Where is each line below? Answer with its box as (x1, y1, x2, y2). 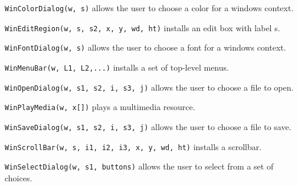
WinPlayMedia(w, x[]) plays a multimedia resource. (5, 101, 195, 113)
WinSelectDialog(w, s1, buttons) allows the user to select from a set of (5, 160, 274, 172)
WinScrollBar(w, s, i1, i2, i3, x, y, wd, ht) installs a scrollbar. (5, 140, 262, 152)
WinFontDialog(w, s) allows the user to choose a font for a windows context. (5, 41, 286, 54)
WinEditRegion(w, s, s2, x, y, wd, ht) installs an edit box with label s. (5, 21, 280, 34)
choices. (5, 171, 32, 184)
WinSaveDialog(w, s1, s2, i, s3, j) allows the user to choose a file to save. (5, 120, 292, 132)
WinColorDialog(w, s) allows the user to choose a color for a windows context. (5, 2, 294, 14)
